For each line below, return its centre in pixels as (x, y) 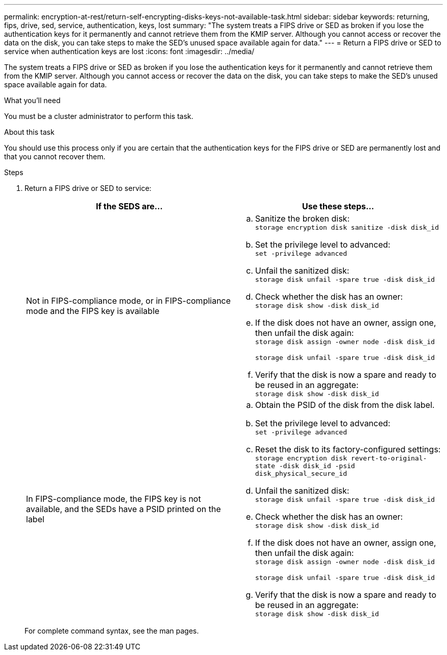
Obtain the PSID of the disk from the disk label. (345, 405)
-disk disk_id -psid (317, 466)
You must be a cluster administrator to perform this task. (99, 116)
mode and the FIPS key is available (93, 311)
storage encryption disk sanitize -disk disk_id (347, 227)
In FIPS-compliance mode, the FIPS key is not (114, 499)
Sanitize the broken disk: (302, 219)
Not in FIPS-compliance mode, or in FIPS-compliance (129, 300)
